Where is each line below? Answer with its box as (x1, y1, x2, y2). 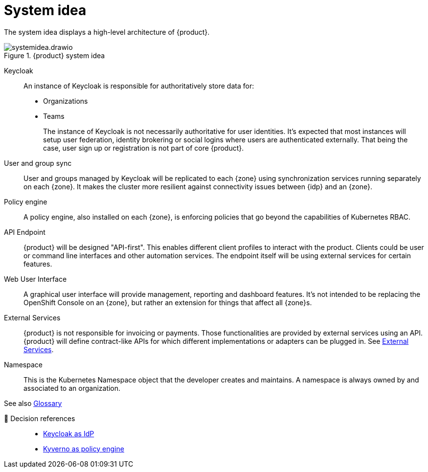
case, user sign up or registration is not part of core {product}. (43, 143, 244, 152)
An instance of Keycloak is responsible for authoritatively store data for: (23, 81, 254, 90)
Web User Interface (4, 274, 67, 283)
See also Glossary (4, 399, 62, 407)
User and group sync (4, 158, 72, 167)
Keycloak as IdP (43, 429, 94, 438)
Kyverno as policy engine (43, 444, 124, 453)
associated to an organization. (23, 383, 121, 392)
